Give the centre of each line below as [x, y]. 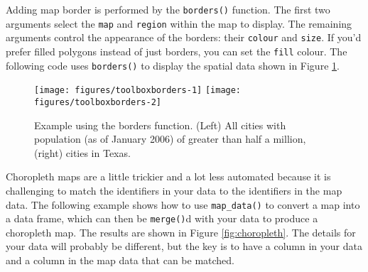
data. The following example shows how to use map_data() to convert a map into [183, 204]
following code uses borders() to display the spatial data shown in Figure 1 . [173, 65]
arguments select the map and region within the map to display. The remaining [179, 23]
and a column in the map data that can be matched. [120, 260]
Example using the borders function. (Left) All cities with [160, 125]
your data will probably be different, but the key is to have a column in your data [184, 246]
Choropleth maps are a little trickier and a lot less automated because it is [168, 176]
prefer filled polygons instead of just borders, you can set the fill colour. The [177, 51]
